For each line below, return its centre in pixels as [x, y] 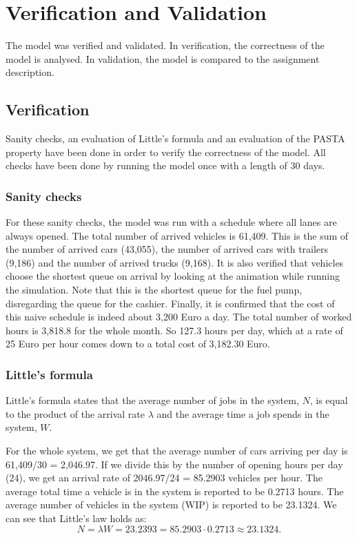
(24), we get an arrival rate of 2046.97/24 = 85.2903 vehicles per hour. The [164, 478]
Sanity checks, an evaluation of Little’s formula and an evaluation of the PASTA [175, 138]
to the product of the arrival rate [75, 413]
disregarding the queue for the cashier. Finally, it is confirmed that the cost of [170, 303]
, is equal [329, 400]
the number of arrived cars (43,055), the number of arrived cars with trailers [167, 249]
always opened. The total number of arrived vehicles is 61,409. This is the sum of [177, 235]
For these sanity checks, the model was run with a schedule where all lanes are [171, 222]
